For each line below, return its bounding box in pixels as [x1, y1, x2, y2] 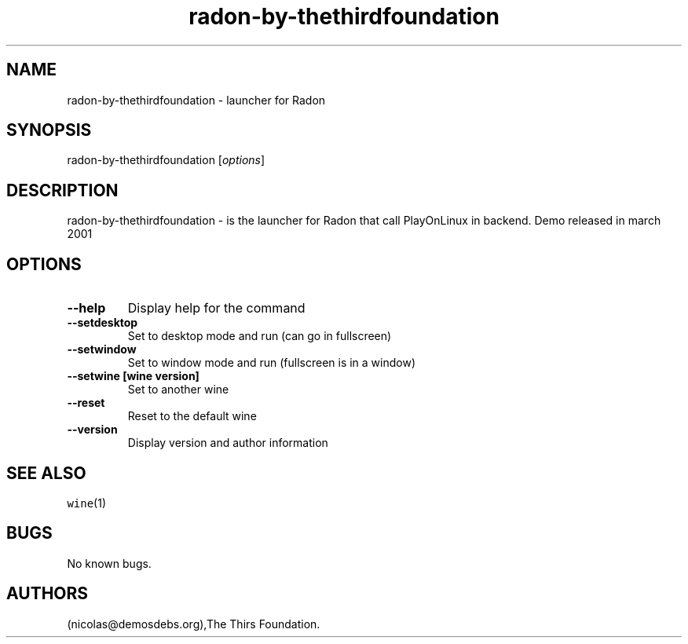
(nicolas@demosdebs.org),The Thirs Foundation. [67, 617, 320, 631]
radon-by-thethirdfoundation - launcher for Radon [67, 93, 326, 107]
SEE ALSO [6, 463, 86, 483]
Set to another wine [127, 382, 229, 397]
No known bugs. [67, 556, 152, 570]
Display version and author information [127, 436, 328, 450]
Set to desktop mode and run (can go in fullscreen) [127, 329, 392, 343]
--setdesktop [67, 316, 138, 330]
